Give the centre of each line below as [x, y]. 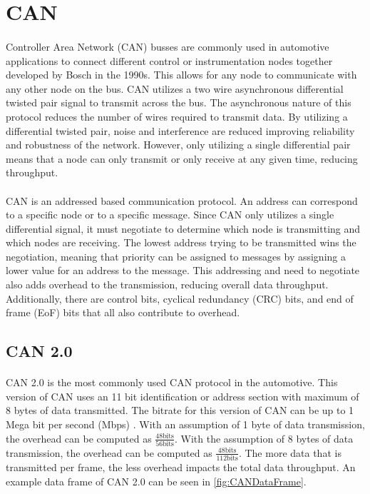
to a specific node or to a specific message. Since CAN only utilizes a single [170, 215]
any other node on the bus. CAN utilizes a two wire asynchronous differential [175, 88]
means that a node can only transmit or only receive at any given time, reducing [182, 158]
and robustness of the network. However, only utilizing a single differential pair [178, 145]
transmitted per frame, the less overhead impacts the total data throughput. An [181, 467]
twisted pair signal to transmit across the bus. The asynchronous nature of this [179, 102]
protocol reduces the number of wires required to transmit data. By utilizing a [177, 116]
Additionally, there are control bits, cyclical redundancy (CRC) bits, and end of [180, 298]
